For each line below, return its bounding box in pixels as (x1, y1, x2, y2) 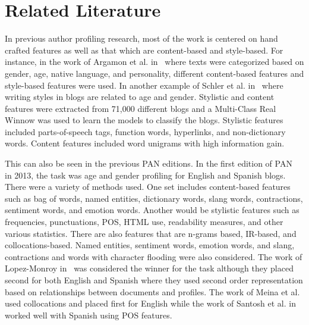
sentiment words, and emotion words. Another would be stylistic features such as (5, 204, 299, 216)
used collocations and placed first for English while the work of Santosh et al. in (5, 297, 296, 310)
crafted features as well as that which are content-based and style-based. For (5, 43, 283, 56)
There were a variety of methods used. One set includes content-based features (5, 180, 291, 193)
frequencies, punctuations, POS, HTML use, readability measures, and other (5, 215, 283, 228)
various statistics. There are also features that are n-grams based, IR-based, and (5, 227, 297, 239)
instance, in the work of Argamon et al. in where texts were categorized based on (5, 55, 304, 68)
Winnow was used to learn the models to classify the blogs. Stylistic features (5, 114, 283, 126)
